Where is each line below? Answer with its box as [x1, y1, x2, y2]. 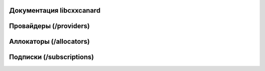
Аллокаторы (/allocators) [9, 37, 90, 46]
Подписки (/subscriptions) [9, 53, 94, 61]
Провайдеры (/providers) [9, 22, 90, 30]
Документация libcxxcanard [9, 6, 101, 15]
